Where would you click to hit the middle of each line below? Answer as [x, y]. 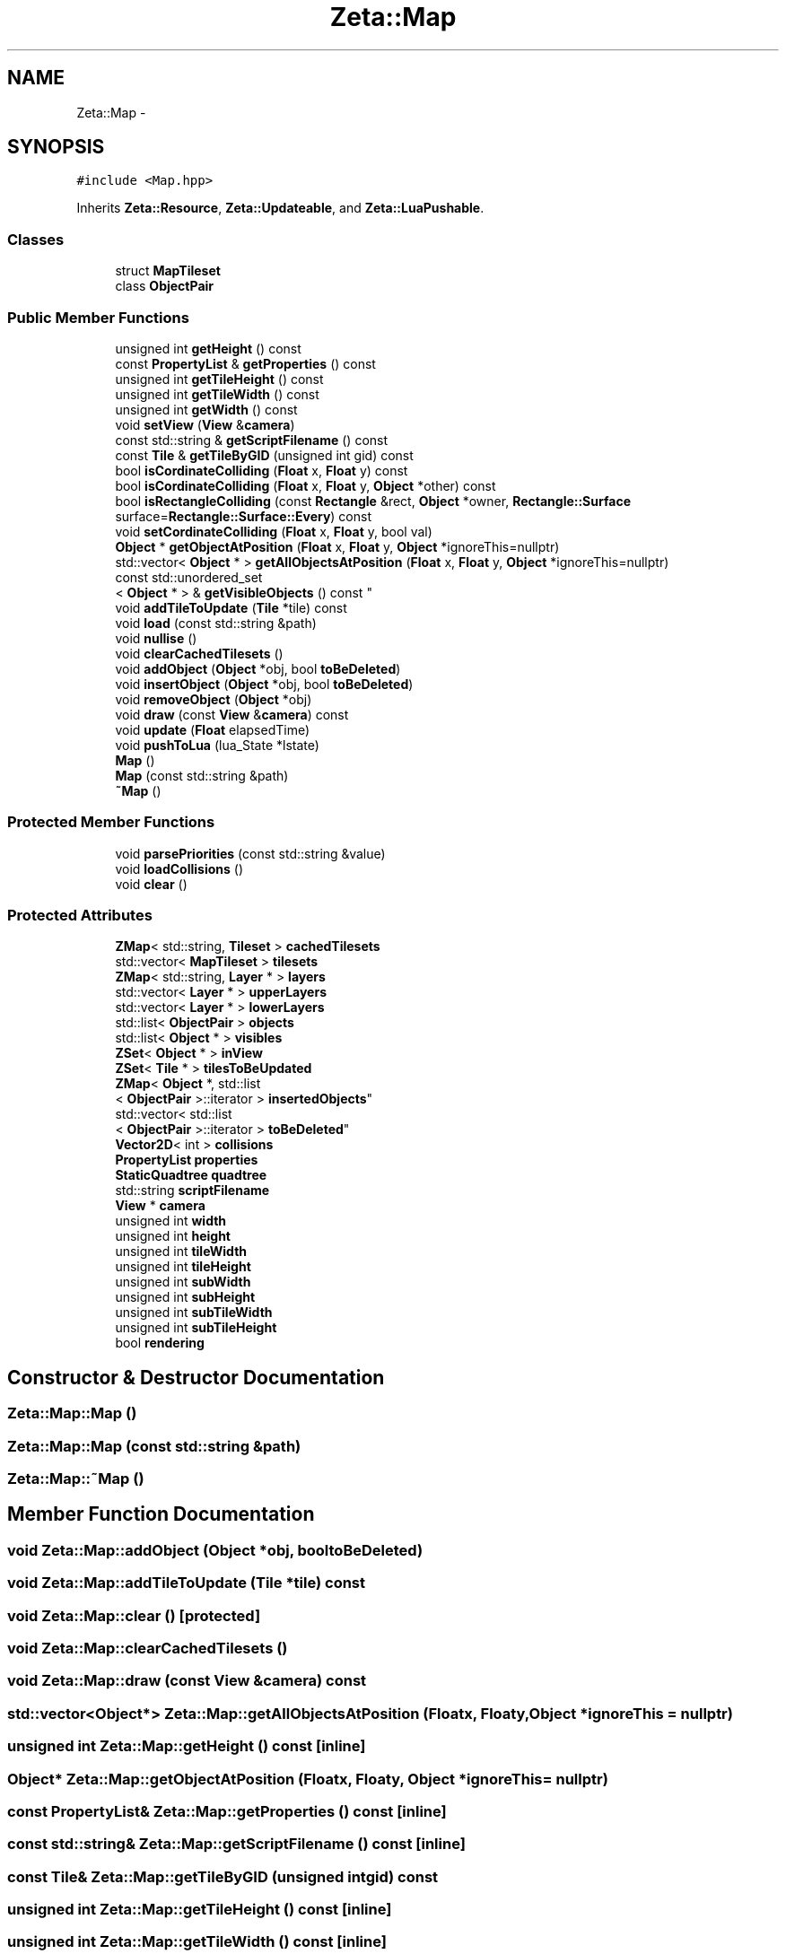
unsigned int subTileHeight [196, 1328]
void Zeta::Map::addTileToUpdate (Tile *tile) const [186, 1583]
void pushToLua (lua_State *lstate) [217, 745]
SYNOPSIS [56, 147]
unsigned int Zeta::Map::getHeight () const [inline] [187, 1746]
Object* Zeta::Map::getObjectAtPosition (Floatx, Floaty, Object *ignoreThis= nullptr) [308, 1779]
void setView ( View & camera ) [205, 424]
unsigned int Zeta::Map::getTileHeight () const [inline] [200, 1909]
